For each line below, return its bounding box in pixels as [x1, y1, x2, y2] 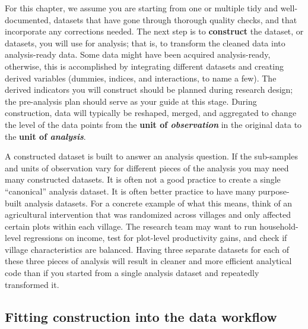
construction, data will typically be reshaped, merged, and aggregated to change [5, 106, 297, 119]
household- [259, 220, 299, 232]
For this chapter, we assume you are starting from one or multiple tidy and [5, 2, 278, 14]
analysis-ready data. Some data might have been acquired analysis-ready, [5, 48, 271, 61]
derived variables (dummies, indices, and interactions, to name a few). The [5, 71, 277, 84]
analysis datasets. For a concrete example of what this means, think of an [24, 196, 293, 209]
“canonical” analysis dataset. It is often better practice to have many [5, 184, 256, 197]
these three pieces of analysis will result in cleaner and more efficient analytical [5, 255, 292, 267]
